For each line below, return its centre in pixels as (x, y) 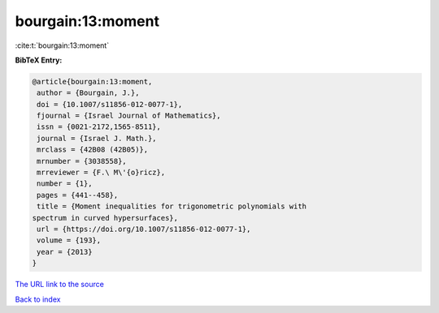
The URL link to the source (60, 285)
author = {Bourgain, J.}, (88, 93)
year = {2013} (65, 252)
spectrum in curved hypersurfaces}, (105, 218)
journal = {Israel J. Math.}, (97, 138)
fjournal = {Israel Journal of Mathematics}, (129, 116)
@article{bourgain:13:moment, (92, 81)
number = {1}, (65, 184)
